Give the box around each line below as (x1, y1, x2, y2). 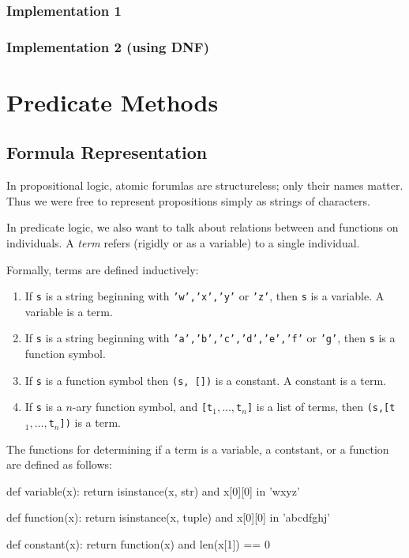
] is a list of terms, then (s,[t (246, 398, 396, 415)
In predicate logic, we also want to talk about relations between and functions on (6, 219, 399, 236)
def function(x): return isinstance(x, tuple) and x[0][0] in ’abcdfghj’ (6, 509, 331, 526)
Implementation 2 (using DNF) (6, 36, 209, 56)
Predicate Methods (6, 85, 219, 118)
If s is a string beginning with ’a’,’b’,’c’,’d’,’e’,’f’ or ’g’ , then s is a (24, 330, 396, 346)
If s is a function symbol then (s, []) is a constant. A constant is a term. (24, 371, 386, 388)
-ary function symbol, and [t (72, 398, 213, 415)
